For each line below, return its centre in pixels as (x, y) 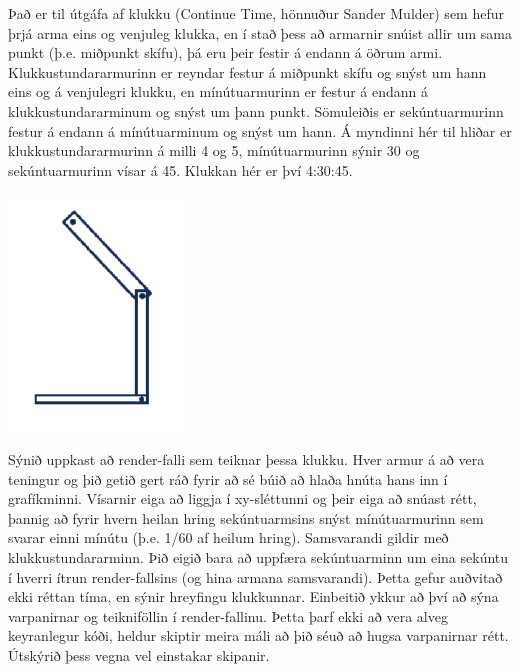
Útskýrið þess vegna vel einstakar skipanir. (139, 654)
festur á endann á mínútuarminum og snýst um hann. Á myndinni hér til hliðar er (260, 130)
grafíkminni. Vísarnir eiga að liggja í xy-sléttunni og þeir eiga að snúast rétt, (242, 498)
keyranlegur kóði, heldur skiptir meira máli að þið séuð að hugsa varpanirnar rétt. (258, 635)
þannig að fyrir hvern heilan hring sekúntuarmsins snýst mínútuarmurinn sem (246, 517)
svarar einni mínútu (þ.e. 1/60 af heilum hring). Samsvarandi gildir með (228, 537)
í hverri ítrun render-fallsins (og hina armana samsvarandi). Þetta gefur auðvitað (255, 576)
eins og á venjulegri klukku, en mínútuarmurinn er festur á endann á (218, 91)
